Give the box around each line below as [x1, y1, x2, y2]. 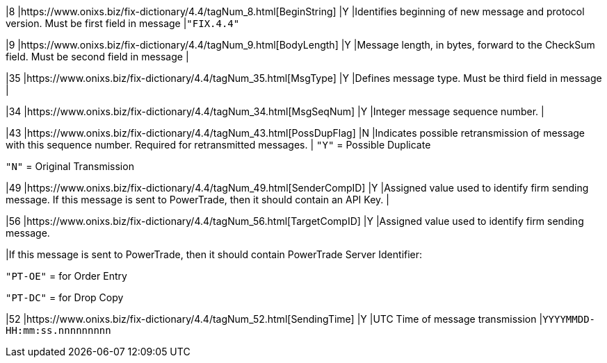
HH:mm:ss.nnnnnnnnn [6, 325, 111, 336]
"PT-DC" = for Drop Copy [6, 292, 124, 303]
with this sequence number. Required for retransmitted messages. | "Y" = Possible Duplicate [6, 139, 431, 151]
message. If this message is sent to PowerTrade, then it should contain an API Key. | [6, 194, 389, 205]
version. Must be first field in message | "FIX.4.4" [6, 17, 240, 29]
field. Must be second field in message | [6, 51, 189, 62]
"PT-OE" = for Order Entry [6, 270, 127, 282]
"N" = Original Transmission [6, 160, 134, 172]
